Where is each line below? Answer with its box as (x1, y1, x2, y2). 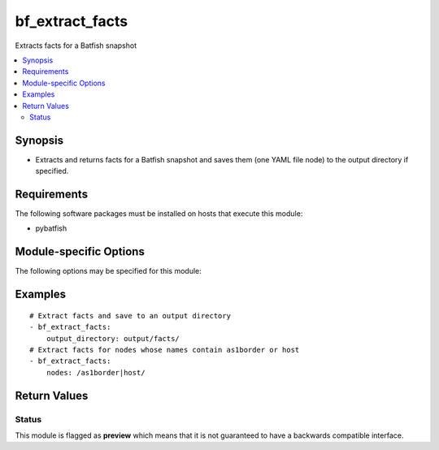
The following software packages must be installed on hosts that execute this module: (15, 209, 303, 219)
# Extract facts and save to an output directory (29, 311, 232, 320)
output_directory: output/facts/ (46, 334, 180, 343)
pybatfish (35, 223, 67, 233)
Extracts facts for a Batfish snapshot (15, 41, 137, 50)
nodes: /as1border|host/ (46, 368, 146, 377)
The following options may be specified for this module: (15, 266, 202, 276)
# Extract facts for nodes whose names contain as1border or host (29, 345, 300, 354)
